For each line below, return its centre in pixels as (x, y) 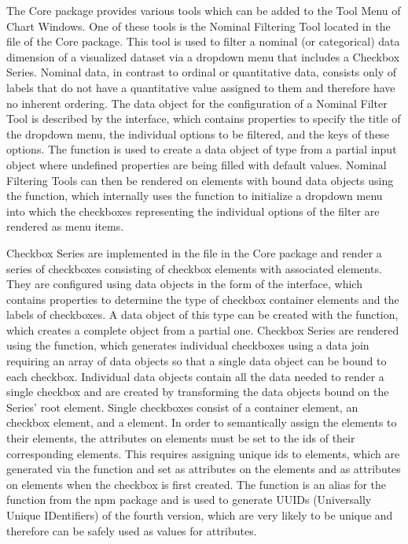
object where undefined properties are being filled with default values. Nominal (197, 164)
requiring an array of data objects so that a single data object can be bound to (197, 361)
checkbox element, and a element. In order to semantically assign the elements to (202, 422)
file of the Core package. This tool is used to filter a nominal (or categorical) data (203, 41)
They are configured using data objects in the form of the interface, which (184, 284)
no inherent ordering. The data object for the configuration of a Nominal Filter (197, 103)
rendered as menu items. (65, 226)
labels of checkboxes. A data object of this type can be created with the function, (202, 315)
